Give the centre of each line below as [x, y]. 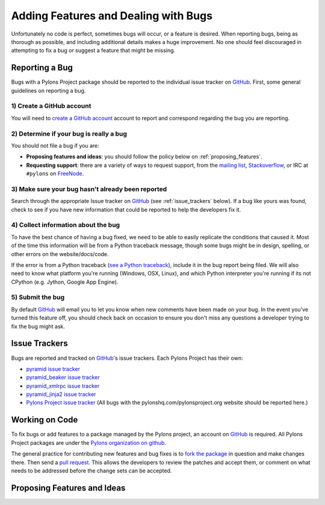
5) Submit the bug [38, 297]
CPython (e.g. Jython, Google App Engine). [65, 282]
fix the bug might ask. [38, 326]
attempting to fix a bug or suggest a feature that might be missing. [93, 51]
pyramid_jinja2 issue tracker [61, 394]
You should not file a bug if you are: [55, 145]
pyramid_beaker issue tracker [63, 377]
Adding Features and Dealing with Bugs [112, 16]
